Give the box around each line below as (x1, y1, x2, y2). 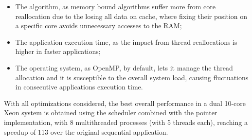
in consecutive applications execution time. (15, 82, 143, 92)
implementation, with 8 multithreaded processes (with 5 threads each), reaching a (4, 117, 248, 127)
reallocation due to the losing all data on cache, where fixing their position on (15, 11, 248, 21)
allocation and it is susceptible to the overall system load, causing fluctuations (15, 72, 249, 82)
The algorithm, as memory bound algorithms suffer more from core (15, 1, 216, 11)
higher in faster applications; (15, 46, 101, 56)
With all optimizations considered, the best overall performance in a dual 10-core (4, 98, 246, 108)
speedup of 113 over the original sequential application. (4, 126, 168, 137)
